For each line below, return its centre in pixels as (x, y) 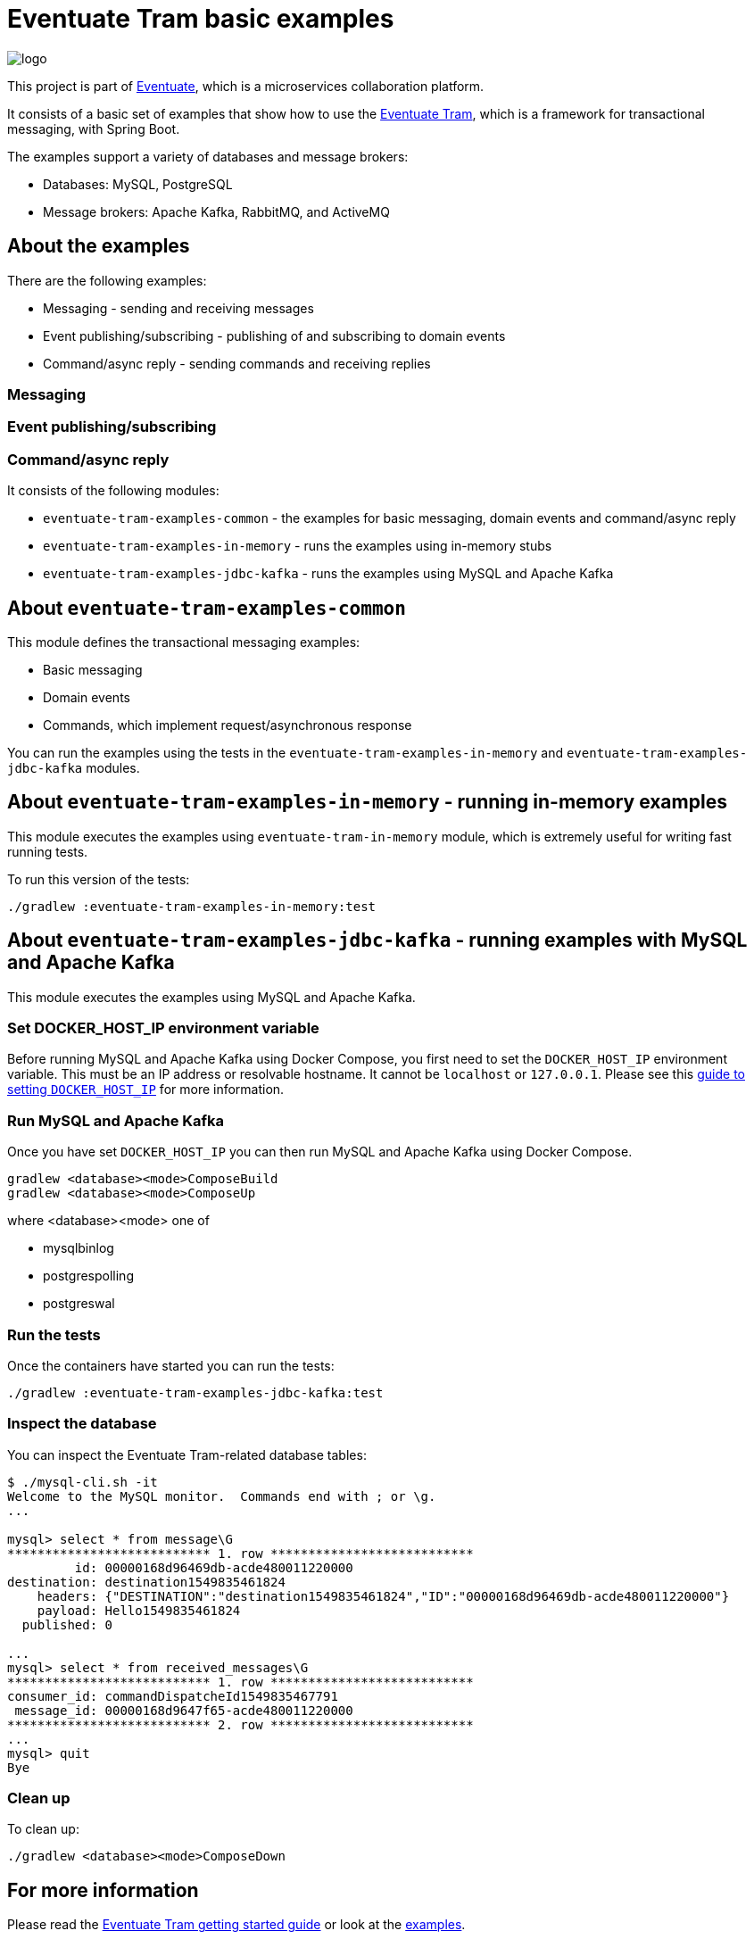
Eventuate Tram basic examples (201, 19)
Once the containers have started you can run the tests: (171, 1365)
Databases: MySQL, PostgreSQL (138, 184)
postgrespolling (88, 1276)
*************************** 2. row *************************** (240, 1724)
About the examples (99, 246)
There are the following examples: (107, 280)
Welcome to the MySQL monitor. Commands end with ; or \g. (222, 1496)
